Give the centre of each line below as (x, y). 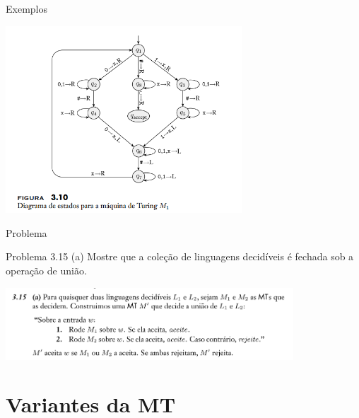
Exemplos (27, 8)
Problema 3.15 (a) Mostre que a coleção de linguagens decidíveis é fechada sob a (180, 256)
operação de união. (46, 270)
